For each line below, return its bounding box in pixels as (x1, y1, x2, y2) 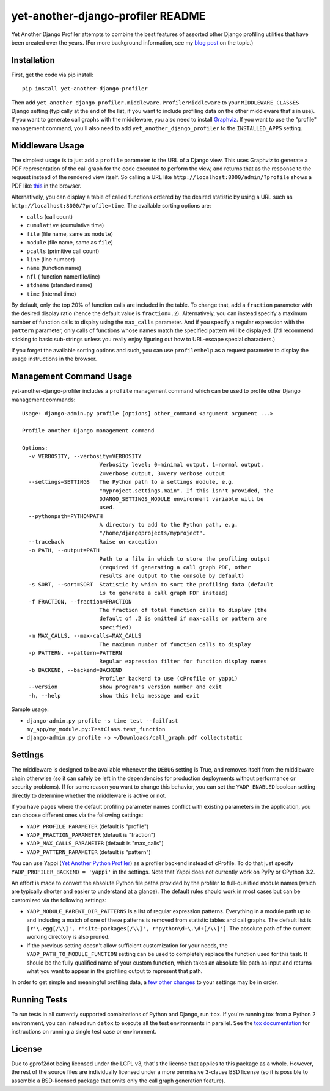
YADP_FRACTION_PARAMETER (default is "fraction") (26, 831, 156, 839)
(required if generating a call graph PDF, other (99, 564, 251, 571)
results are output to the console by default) (99, 572, 244, 580)
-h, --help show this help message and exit (28, 692, 200, 699)
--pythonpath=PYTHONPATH (28, 513, 103, 519)
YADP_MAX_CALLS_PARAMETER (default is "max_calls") (26, 840, 164, 847)
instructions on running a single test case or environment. (11, 1028, 157, 1035)
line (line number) (26, 256, 75, 263)
